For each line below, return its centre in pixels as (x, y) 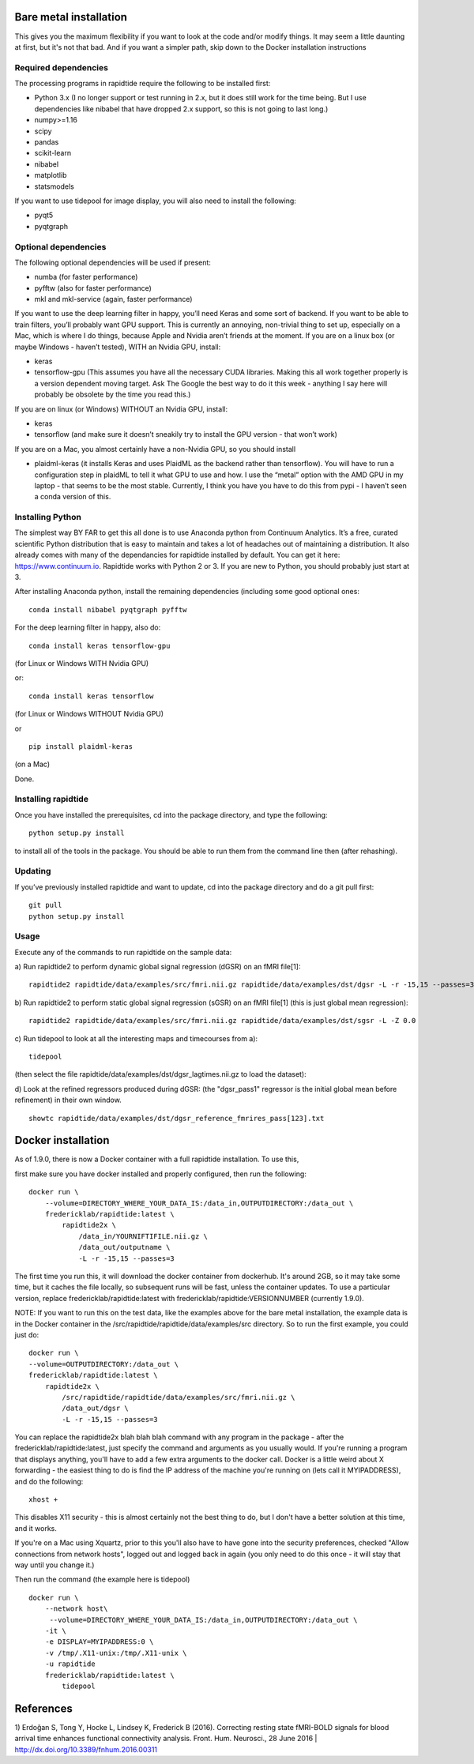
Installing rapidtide (51, 799)
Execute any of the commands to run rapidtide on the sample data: (123, 952)
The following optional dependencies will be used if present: (113, 262)
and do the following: (49, 1481)
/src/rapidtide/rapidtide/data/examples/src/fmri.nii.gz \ (179, 1397)
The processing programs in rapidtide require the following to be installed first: (143, 84)
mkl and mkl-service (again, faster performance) (113, 299)
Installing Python (48, 517)
